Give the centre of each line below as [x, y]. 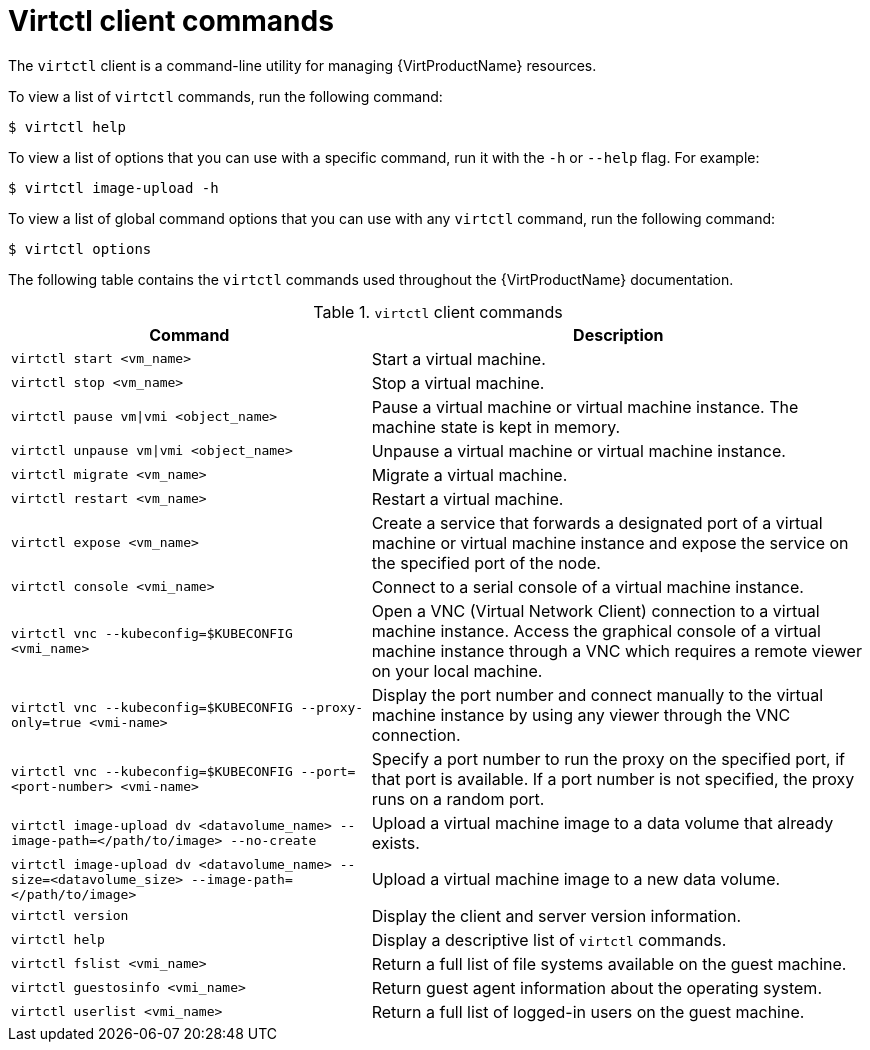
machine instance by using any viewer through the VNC [581, 714]
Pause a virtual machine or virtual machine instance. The [585, 406]
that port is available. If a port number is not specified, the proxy [613, 778]
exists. [395, 842]
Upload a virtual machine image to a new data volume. [576, 879]
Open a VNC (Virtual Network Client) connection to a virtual [595, 610]
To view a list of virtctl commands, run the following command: [225, 96]
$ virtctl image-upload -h [113, 187]
